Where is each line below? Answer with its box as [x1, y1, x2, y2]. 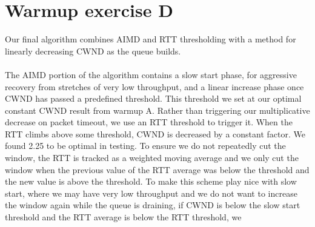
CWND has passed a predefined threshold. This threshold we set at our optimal [5, 92, 302, 105]
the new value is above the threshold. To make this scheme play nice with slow [5, 175, 297, 188]
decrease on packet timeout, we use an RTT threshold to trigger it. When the [5, 116, 293, 128]
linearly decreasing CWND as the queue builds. [5, 44, 181, 57]
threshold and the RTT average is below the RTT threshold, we [5, 211, 242, 223]
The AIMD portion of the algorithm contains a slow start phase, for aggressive [5, 68, 297, 81]
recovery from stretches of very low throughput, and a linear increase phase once [5, 80, 304, 93]
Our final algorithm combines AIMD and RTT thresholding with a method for [5, 33, 296, 45]
